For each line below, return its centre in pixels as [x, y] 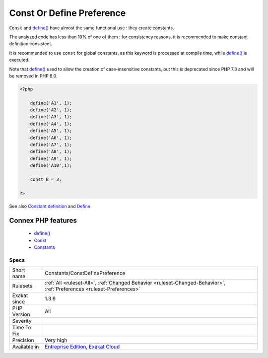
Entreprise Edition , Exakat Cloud [82, 347]
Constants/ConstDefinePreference [85, 273]
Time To [22, 328]
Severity [22, 321]
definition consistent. [31, 44]
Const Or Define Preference [67, 13]
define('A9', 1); [51, 158]
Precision [23, 340]
